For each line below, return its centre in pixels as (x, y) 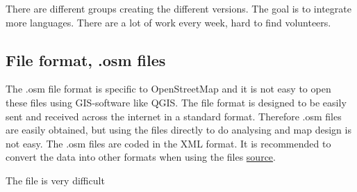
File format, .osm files (86, 59)
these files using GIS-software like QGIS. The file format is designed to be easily (176, 102)
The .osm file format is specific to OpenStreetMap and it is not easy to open (168, 89)
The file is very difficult (55, 180)
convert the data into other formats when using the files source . (141, 157)
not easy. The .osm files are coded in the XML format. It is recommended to (168, 143)
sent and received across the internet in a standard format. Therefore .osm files (174, 116)
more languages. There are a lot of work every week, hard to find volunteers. (168, 22)
